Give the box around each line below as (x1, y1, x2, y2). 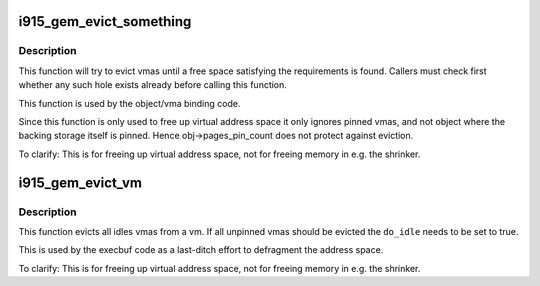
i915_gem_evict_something (18, 13, 192, 30)
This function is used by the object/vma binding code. (18, 97, 241, 109)
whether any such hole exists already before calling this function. (18, 79, 287, 91)
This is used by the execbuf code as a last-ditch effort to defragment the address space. (18, 244, 384, 256)
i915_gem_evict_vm (18, 174, 142, 191)
